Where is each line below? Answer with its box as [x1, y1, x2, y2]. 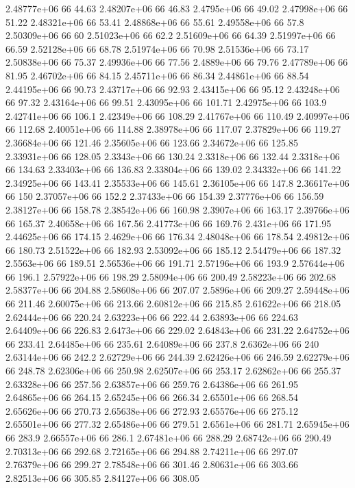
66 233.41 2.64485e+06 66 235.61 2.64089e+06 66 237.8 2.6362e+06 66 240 [5, 336, 319, 350]
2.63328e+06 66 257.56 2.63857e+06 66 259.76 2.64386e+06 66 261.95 [5, 376, 298, 391]
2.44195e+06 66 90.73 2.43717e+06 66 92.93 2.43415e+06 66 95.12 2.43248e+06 [5, 81, 340, 96]
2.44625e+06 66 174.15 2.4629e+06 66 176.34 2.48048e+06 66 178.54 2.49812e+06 [5, 229, 350, 244]
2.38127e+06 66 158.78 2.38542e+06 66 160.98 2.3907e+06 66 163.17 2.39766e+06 [5, 202, 350, 216]
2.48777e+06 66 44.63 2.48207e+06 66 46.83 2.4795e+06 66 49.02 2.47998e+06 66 [5, 1, 348, 15]
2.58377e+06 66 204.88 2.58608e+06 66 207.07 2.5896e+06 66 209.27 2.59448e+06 [5, 283, 350, 297]
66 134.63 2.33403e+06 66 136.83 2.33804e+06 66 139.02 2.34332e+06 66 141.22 [5, 162, 341, 177]
